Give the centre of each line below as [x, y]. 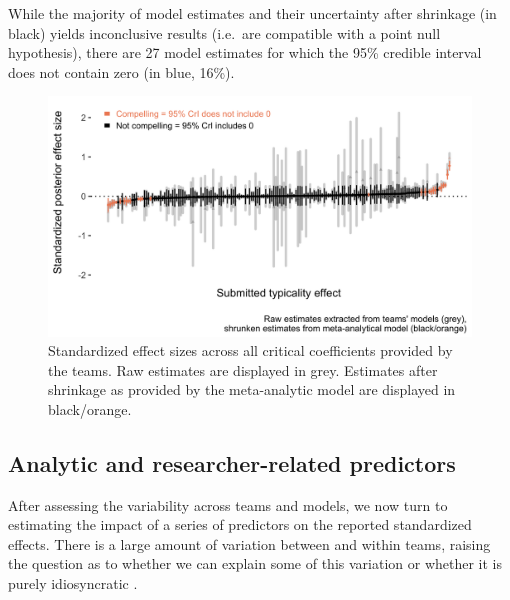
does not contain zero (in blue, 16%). [121, 71]
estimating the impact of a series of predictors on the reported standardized [240, 524]
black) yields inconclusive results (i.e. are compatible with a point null [224, 32]
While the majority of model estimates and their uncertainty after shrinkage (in [252, 13]
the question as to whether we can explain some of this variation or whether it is [255, 563]
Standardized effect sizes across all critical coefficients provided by [250, 350]
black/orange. [90, 408]
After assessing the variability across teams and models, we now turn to [228, 504]
